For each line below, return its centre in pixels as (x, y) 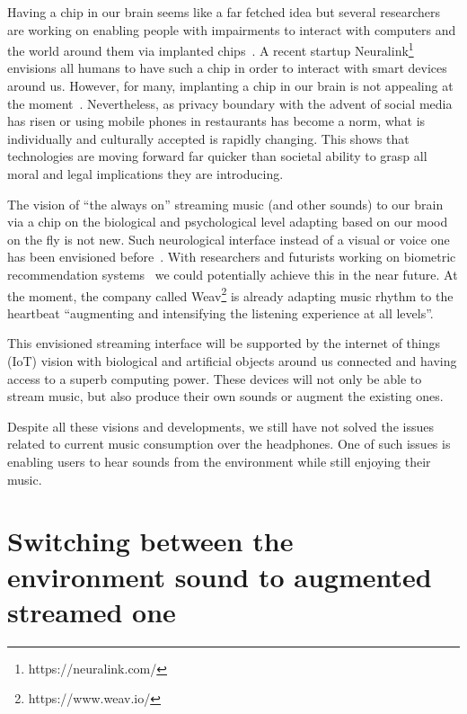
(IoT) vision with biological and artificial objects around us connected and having (232, 361)
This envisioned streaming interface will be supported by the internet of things (224, 343)
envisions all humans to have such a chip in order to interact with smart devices (227, 68)
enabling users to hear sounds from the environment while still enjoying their (219, 461)
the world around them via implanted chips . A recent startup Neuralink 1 (211, 49)
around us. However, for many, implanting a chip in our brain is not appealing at (230, 86)
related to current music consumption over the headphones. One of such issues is (229, 444)
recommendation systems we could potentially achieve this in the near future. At (233, 274)
